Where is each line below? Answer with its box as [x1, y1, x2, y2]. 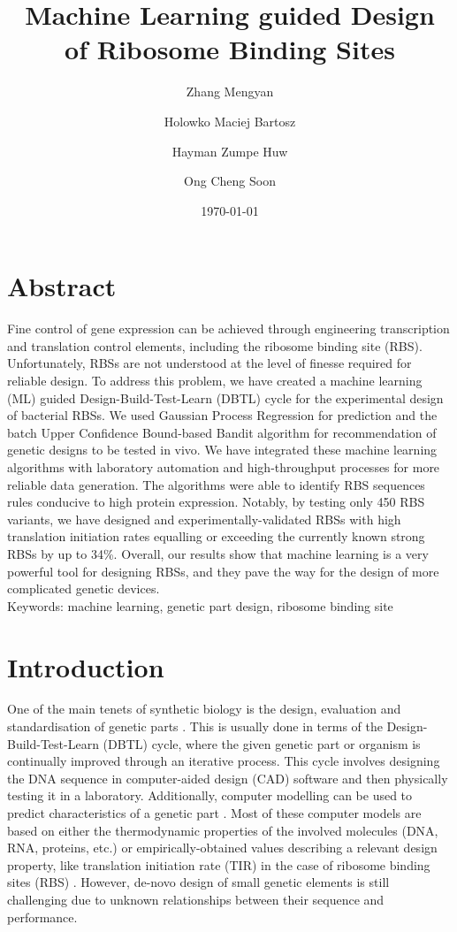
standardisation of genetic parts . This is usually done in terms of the [7, 717, 383, 736]
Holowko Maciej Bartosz [164, 111, 296, 130]
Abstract [7, 268, 117, 304]
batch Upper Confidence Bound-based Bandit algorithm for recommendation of [7, 423, 437, 441]
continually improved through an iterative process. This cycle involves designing [7, 752, 440, 770]
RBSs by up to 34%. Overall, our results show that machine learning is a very [7, 544, 429, 562]
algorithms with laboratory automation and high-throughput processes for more [7, 457, 440, 476]
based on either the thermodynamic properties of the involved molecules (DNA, [7, 821, 438, 839]
